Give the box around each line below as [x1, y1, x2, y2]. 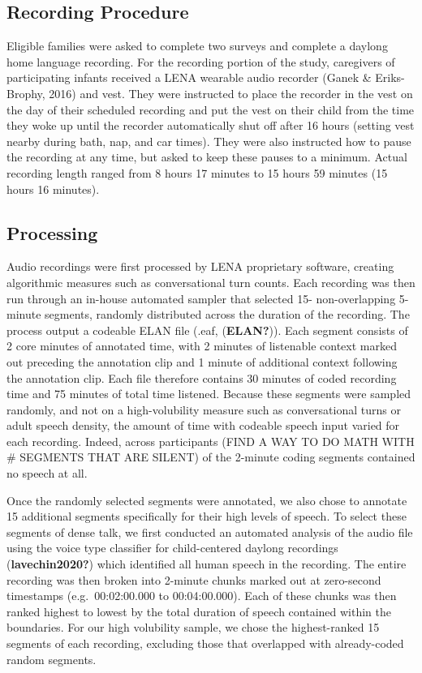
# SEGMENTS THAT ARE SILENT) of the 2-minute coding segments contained [6, 448, 416, 465]
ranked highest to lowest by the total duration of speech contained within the [6, 602, 391, 619]
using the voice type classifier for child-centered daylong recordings [6, 539, 338, 556]
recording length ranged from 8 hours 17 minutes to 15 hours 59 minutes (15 [6, 164, 388, 181]
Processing [6, 220, 98, 245]
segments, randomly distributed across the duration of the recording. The [45, 306, 410, 323]
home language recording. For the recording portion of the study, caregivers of [6, 53, 395, 70]
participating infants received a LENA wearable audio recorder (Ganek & [6, 69, 372, 86]
